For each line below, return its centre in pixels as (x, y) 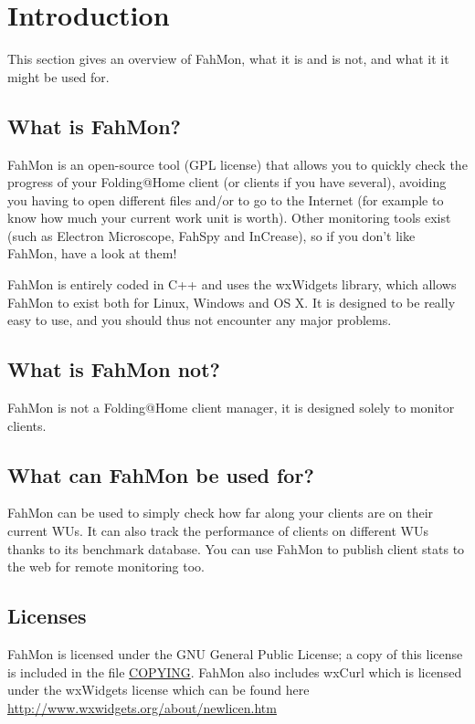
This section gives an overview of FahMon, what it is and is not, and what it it (228, 59)
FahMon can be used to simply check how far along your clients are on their (221, 513)
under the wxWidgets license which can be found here (158, 690)
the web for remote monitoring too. (106, 567)
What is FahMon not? (114, 369)
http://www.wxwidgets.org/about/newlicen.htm (142, 707)
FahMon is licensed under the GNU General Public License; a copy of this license (235, 654)
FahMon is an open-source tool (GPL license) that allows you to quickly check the (237, 164)
